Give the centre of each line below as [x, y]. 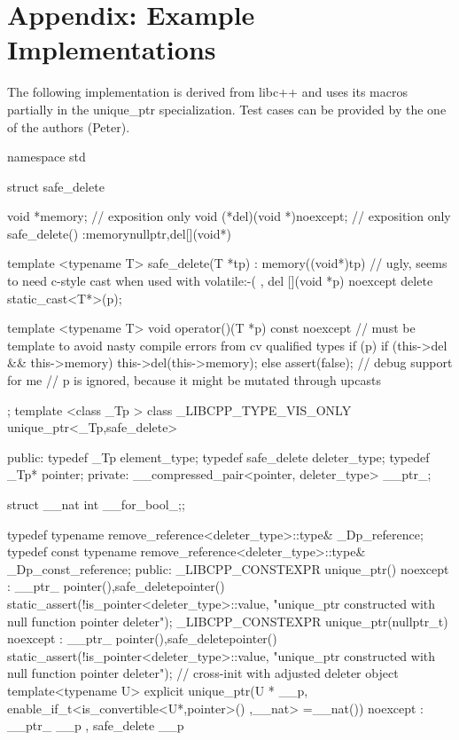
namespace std [47, 157]
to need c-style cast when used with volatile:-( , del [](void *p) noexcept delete [220, 281]
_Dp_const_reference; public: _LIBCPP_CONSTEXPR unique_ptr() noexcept [228, 568]
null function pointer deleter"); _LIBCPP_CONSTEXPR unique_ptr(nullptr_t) [228, 621]
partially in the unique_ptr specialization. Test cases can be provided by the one [227, 109]
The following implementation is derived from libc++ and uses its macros [207, 92]
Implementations [112, 49]
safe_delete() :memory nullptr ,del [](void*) [119, 233]
